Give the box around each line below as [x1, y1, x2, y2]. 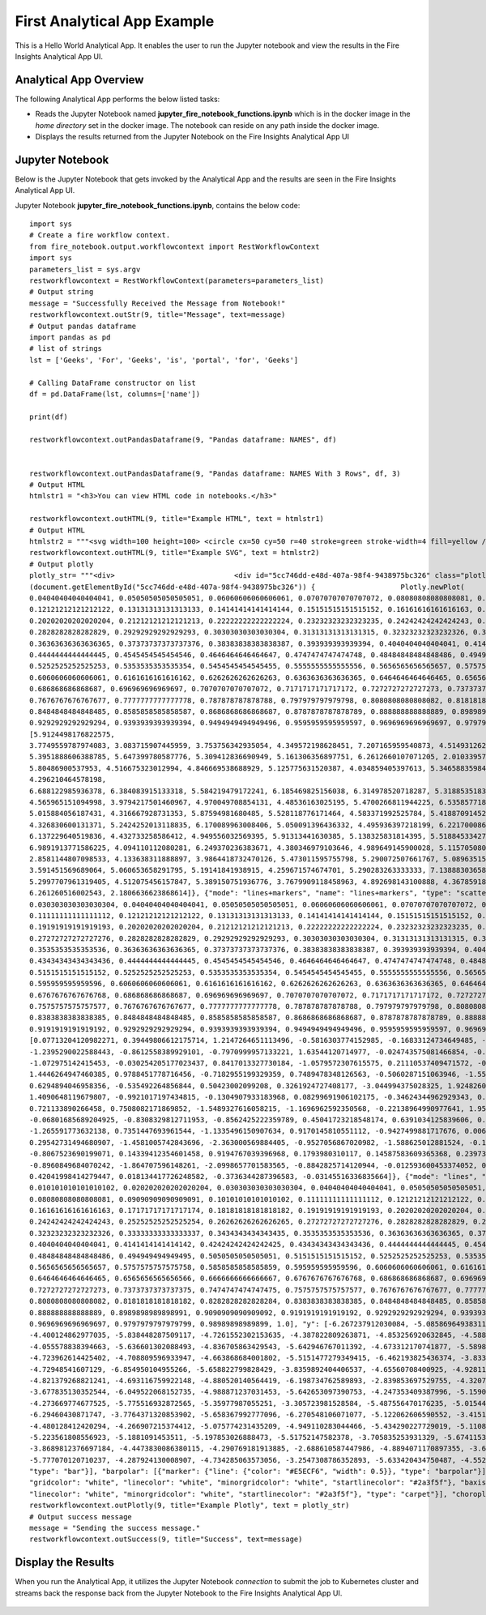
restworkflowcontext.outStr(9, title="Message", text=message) [29, 310, 286, 319]
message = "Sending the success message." [29, 1523, 201, 1533]
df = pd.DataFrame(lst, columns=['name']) [29, 389, 201, 399]
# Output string [29, 288, 94, 297]
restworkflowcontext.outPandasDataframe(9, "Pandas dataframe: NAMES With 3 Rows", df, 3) [29, 468, 401, 478]
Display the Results [15, 1556, 115, 1570]
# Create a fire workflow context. [29, 231, 171, 240]
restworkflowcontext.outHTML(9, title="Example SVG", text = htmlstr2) [29, 548, 320, 558]
